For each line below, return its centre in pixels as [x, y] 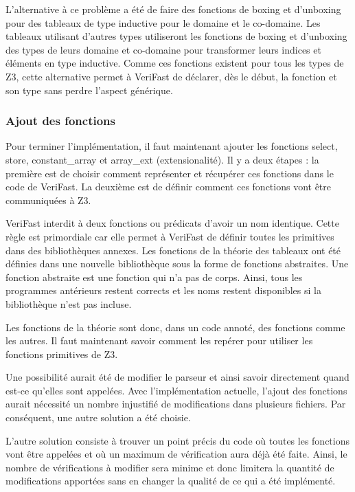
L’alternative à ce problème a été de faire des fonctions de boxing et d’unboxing [173, 9]
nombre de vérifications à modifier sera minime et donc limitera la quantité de [170, 467]
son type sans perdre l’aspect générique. [89, 90]
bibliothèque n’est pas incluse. [69, 303]
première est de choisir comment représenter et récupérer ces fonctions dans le [170, 173]
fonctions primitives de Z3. [62, 354]
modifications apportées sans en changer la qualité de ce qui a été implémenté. [171, 481]
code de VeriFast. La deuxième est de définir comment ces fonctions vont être [169, 187]
